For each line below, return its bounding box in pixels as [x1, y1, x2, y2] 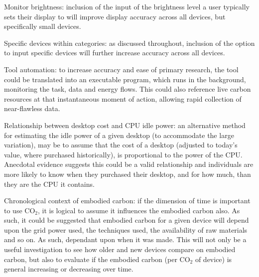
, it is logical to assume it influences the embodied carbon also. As [37, 205, 240, 215]
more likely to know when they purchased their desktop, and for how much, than [4, 168, 251, 179]
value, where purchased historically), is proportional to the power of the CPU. [4, 149, 243, 159]
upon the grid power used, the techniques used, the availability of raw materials [4, 224, 248, 235]
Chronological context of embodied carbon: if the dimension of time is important [4, 195, 251, 206]
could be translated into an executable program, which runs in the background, [4, 74, 246, 84]
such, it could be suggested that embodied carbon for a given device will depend [4, 215, 249, 225]
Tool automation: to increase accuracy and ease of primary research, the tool [4, 64, 239, 74]
